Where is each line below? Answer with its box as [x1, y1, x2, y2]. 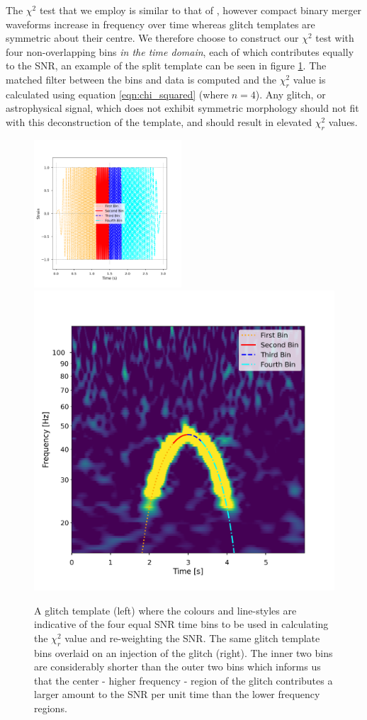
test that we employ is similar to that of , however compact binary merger [39, 3, 362, 17]
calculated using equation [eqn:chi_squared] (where [6, 86, 229, 101]
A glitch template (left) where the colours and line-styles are [34, 602, 297, 617]
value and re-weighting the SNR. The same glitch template [64, 630, 320, 645]
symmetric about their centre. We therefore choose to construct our [6, 30, 299, 45]
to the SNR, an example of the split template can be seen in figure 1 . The [6, 58, 327, 73]
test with [315, 30, 354, 45]
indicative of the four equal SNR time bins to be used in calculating [34, 617, 329, 632]
